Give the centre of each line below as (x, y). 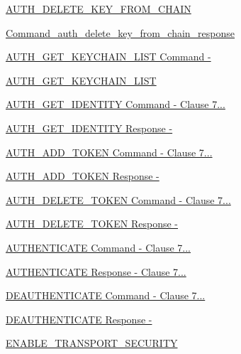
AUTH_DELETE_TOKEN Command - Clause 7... (118, 199)
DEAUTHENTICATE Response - (79, 319)
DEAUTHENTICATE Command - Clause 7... (106, 295)
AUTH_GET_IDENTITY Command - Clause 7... (116, 104)
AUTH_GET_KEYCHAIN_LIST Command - (108, 57)
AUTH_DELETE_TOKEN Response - (92, 224)
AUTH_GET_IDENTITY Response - (89, 128)
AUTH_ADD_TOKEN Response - (83, 176)
